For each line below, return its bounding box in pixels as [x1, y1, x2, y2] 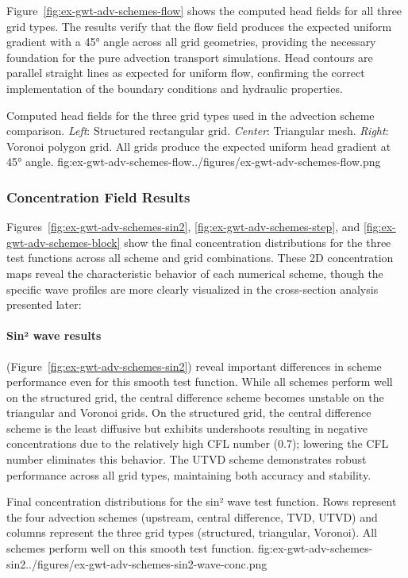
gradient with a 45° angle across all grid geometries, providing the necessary [6, 33, 376, 50]
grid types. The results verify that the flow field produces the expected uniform [6, 17, 392, 34]
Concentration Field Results [6, 187, 191, 206]
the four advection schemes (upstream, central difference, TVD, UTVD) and [6, 508, 378, 525]
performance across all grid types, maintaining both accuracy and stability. [6, 466, 371, 483]
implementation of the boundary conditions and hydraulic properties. [6, 79, 343, 96]
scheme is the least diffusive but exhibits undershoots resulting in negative [6, 419, 368, 436]
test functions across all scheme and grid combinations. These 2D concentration [6, 249, 394, 266]
